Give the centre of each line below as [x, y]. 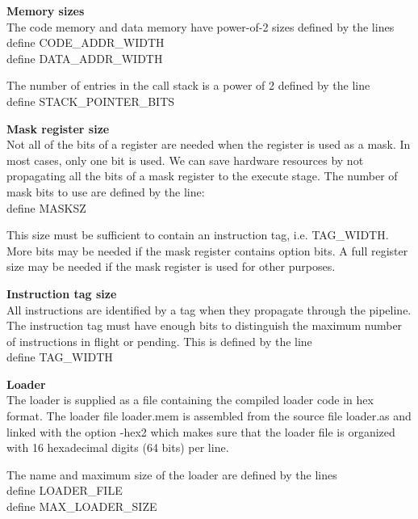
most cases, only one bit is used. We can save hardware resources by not [185, 160]
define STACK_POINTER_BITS [91, 101]
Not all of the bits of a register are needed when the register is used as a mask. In [209, 144]
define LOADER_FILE [65, 490]
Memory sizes [46, 11]
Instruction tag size [62, 293]
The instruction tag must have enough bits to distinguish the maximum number [205, 325]
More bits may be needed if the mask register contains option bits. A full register [207, 250]
